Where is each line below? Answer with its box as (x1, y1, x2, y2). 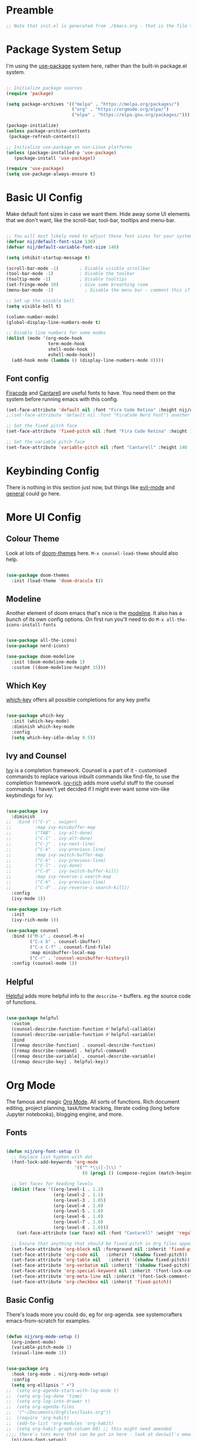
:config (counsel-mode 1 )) (11, 961, 77, 967)
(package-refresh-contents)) (8, 133, 80, 139)
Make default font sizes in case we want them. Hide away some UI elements (6, 210, 191, 218)
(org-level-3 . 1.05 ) (53, 1197, 107, 1203)
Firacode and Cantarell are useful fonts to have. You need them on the (6, 389, 176, 396)
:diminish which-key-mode (11, 724, 75, 730)
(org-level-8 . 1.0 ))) (53, 1225, 109, 1231)
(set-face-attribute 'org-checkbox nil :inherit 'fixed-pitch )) (11, 1279, 172, 1285)
